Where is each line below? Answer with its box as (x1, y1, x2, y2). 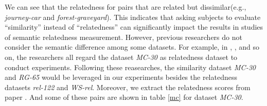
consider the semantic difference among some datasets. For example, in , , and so (5, 41, 260, 52)
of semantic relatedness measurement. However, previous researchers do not (5, 31, 242, 42)
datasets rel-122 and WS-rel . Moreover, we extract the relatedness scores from (5, 81, 251, 92)
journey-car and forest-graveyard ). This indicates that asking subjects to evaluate (5, 11, 261, 22)
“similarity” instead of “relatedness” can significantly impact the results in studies (5, 22, 263, 32)
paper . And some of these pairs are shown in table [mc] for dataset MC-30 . (5, 92, 243, 102)
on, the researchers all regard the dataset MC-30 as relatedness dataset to (5, 51, 238, 62)
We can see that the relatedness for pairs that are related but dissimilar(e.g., (5, 2, 246, 12)
